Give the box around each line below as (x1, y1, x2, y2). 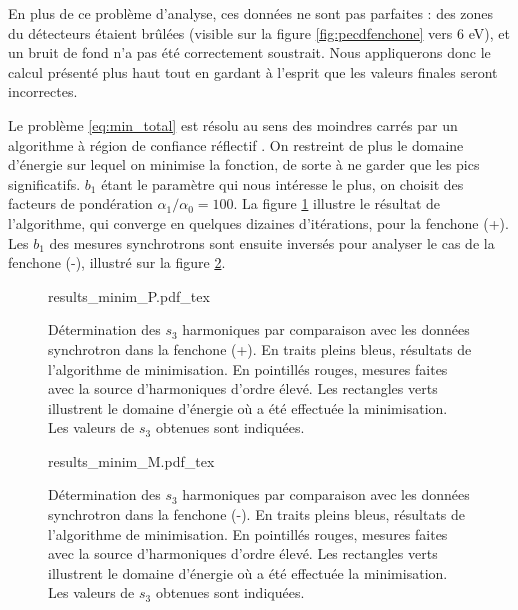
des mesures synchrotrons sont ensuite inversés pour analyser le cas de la (49, 232, 495, 253)
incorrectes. (8, 81, 78, 102)
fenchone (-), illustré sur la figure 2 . (8, 252, 226, 273)
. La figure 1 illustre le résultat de (233, 193, 441, 214)
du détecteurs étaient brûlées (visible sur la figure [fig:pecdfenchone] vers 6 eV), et (8, 22, 510, 43)
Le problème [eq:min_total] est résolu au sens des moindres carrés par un (8, 114, 458, 135)
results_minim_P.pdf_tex (48, 285, 210, 306)
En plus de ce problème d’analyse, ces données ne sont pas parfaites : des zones (8, 3, 494, 23)
